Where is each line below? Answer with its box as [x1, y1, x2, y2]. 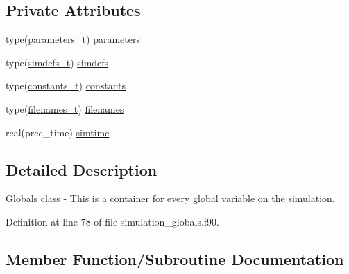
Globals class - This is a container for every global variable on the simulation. [6, 191, 335, 205]
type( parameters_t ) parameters [6, 32, 140, 46]
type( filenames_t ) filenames [6, 101, 124, 116]
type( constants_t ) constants [6, 78, 126, 93]
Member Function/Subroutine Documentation [6, 248, 344, 269]
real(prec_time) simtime [6, 125, 110, 139]
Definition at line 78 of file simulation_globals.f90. [6, 214, 219, 228]
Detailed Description [6, 158, 158, 180]
